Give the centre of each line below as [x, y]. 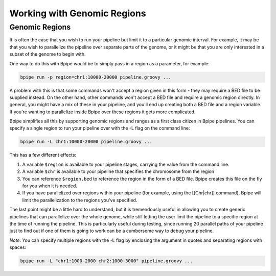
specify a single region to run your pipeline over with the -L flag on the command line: [100, 128]
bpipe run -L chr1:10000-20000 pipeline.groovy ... [86, 142]
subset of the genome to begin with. [48, 54]
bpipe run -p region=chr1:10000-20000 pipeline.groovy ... [96, 77]
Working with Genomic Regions [78, 13]
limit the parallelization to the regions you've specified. [80, 200]
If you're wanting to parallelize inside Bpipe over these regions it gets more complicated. [102, 112]
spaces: [18, 247]
